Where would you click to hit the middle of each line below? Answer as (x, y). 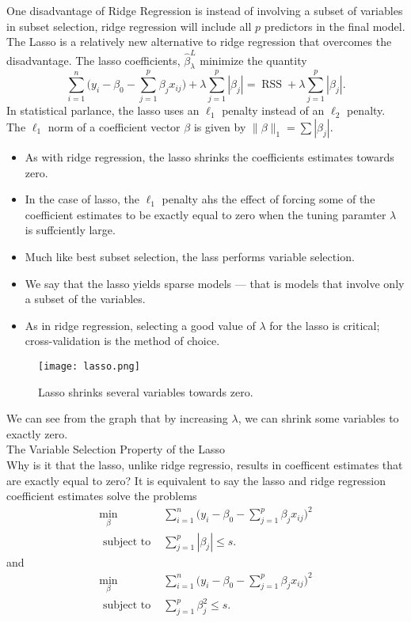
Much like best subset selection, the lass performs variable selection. (190, 256)
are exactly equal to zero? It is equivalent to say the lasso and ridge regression (196, 480)
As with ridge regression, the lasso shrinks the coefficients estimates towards (209, 157)
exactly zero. (37, 433)
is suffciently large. (70, 230)
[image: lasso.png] (89, 366)
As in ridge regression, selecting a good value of (140, 325)
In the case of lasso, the (82, 199)
